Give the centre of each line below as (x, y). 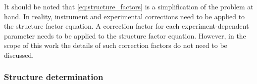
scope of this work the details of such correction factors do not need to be (116, 45)
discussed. (19, 55)
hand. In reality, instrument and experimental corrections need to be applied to (125, 16)
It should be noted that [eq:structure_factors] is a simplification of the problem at (129, 6)
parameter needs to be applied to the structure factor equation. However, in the (125, 35)
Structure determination (54, 77)
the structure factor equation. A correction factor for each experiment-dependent (127, 26)
